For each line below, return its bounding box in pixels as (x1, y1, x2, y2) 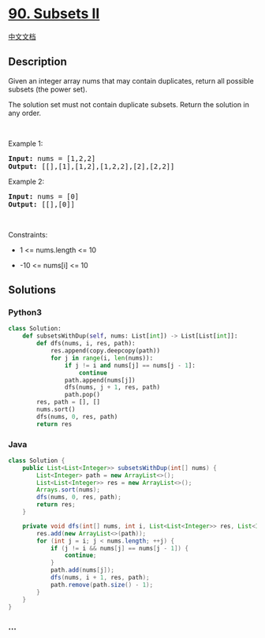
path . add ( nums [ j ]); (50, 566, 114, 574)
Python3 (8, 307, 42, 318)
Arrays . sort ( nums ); (36, 486, 101, 494)
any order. (8, 108, 42, 118)
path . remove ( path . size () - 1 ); (50, 580, 154, 588)
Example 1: (8, 139, 43, 148)
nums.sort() (36, 405, 77, 414)
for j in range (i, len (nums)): (50, 354, 154, 362)
